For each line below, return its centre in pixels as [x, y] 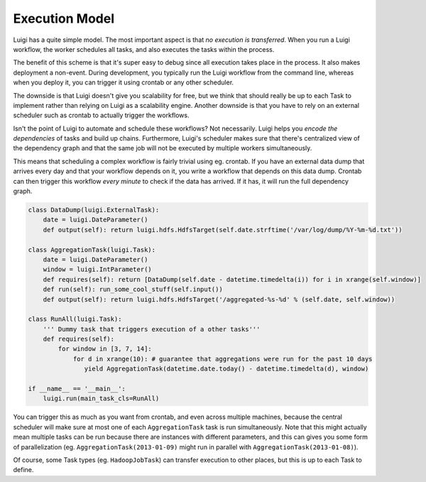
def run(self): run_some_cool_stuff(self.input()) [133, 290]
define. [23, 470]
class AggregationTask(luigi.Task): [92, 250]
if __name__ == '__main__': [77, 389]
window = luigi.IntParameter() [97, 269]
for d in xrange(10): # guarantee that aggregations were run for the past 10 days [223, 359]
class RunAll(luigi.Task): [75, 319]
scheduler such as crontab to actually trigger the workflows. [101, 115]
